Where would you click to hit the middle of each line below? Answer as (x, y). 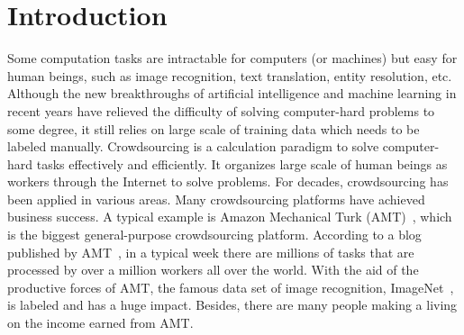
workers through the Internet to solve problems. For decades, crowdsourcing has (228, 181)
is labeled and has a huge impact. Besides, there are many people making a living (232, 305)
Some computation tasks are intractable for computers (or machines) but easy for (232, 58)
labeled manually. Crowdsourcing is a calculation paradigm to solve (193, 146)
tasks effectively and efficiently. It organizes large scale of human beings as (242, 163)
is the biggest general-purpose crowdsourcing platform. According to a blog (214, 235)
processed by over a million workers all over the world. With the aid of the (213, 270)
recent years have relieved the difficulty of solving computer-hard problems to (221, 110)
